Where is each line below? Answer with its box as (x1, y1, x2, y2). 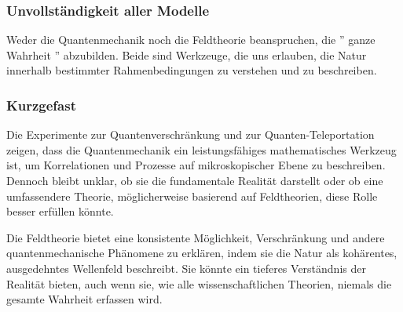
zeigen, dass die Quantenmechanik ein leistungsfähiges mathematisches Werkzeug (6, 141, 397, 158)
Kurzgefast (6, 95, 76, 114)
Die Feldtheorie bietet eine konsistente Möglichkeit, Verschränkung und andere (6, 229, 385, 245)
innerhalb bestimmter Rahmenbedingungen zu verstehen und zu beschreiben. (6, 62, 377, 78)
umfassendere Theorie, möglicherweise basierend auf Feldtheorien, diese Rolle (6, 187, 378, 204)
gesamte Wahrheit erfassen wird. (6, 291, 163, 307)
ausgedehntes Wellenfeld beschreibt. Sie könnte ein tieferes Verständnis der (6, 259, 366, 276)
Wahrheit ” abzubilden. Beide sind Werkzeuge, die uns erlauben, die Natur (6, 46, 367, 63)
